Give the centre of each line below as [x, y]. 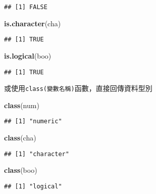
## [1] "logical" [33, 186]
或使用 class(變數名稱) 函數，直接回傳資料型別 [78, 88]
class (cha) [20, 138]
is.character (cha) [33, 23]
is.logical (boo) [28, 55]
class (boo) [21, 170]
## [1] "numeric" [33, 122]
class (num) [22, 105]
